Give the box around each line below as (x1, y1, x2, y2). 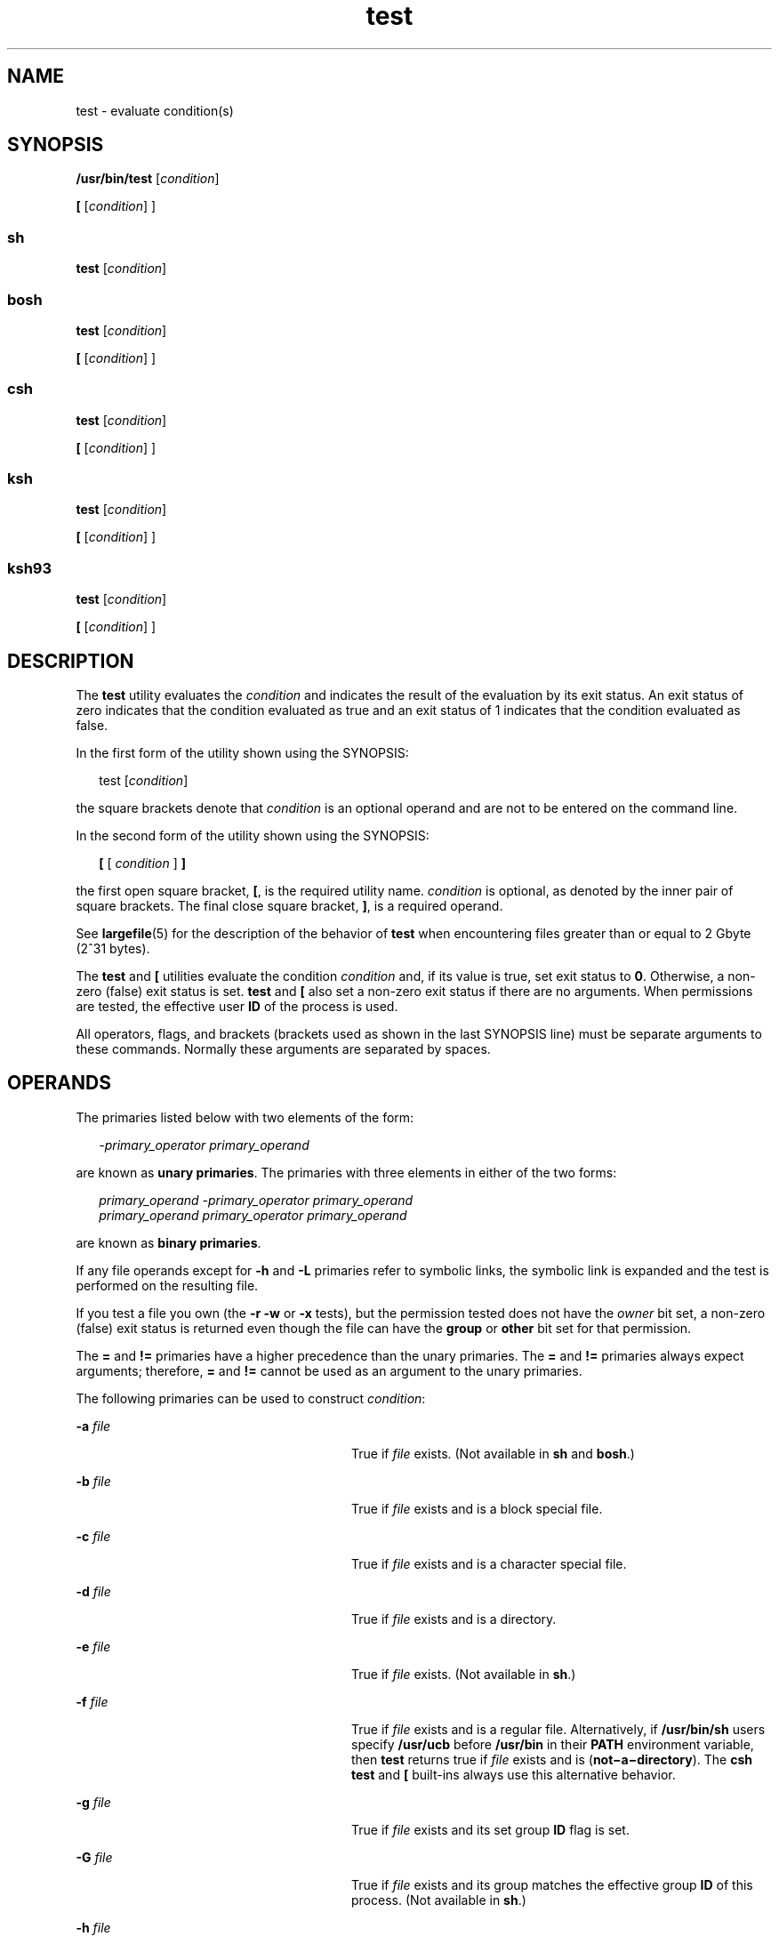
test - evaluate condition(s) (76, 102, 234, 118)
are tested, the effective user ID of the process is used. (76, 999, 398, 1015)
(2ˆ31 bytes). (76, 941, 150, 957)
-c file (76, 1528, 111, 1544)
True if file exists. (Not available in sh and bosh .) (351, 1445, 635, 1461)
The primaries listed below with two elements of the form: (76, 1109, 414, 1125)
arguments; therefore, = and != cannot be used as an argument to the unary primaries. (76, 1362, 582, 1378)
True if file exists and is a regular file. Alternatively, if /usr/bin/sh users (351, 1721, 766, 1737)
